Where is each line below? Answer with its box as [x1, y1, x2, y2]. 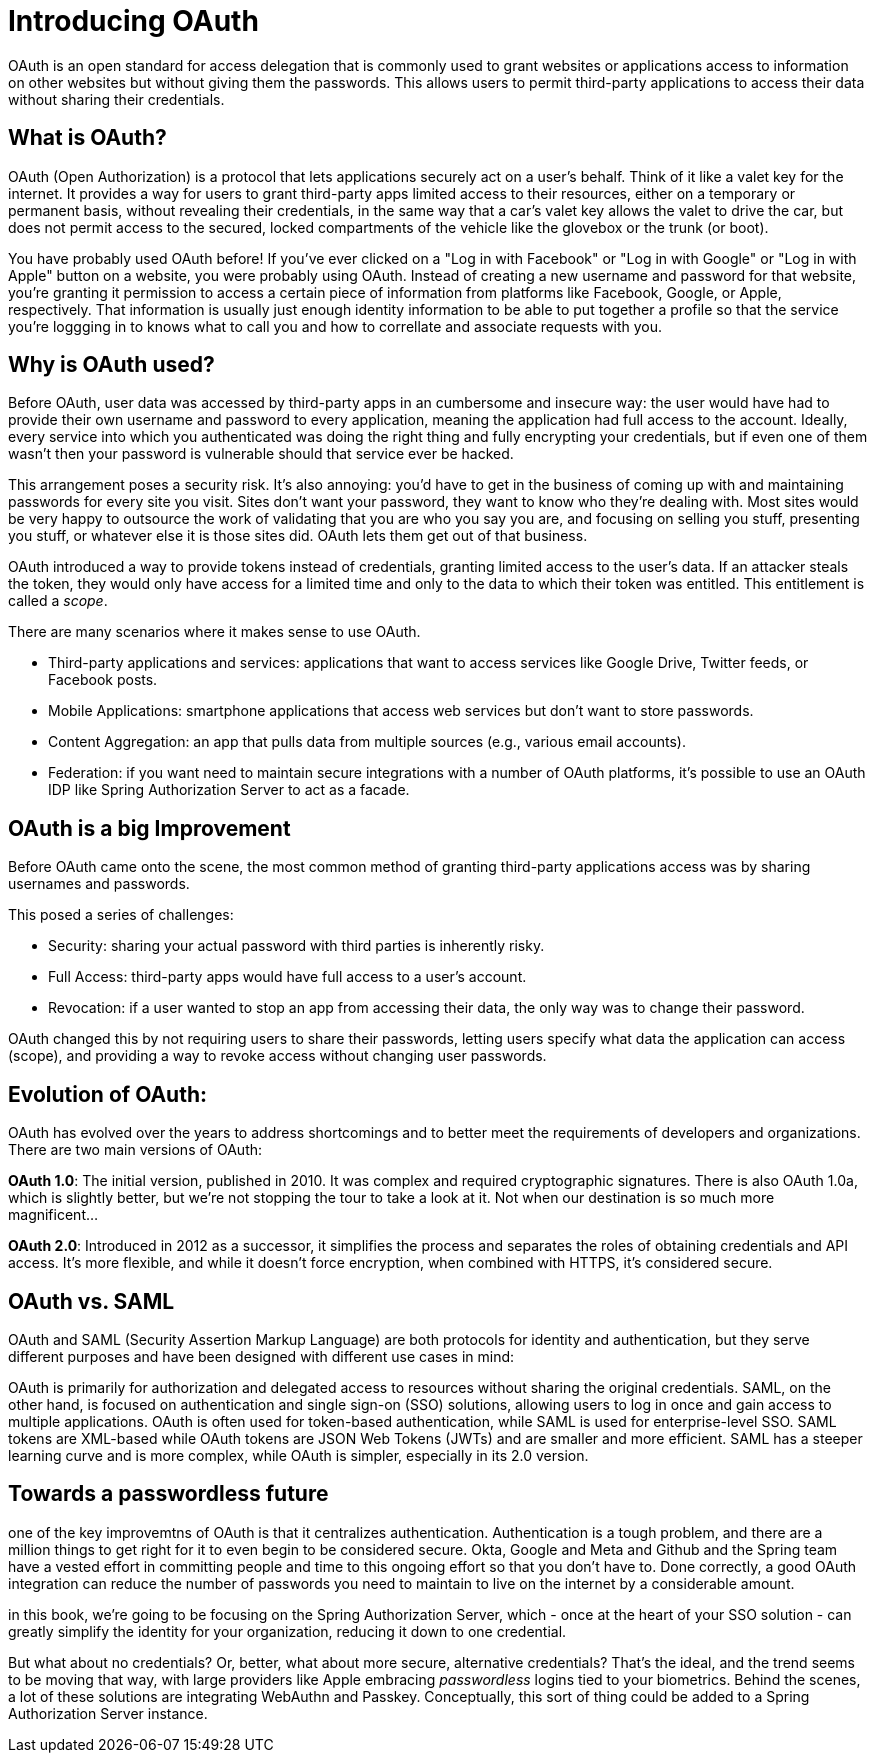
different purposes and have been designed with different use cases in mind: [8, 1347, 515, 1365]
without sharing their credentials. [8, 90, 225, 108]
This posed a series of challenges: [8, 906, 234, 924]
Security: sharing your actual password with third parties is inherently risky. [48, 937, 545, 955]
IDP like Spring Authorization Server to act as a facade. [48, 781, 410, 799]
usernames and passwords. [8, 875, 190, 893]
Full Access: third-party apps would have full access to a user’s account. [48, 968, 527, 986]
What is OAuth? [8, 125, 167, 151]
